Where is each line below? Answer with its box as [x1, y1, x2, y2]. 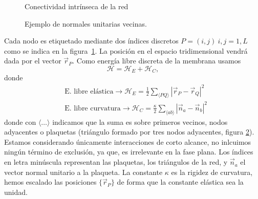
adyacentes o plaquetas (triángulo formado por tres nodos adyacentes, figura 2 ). [4, 126, 254, 137]
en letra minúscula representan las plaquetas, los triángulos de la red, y [4, 157, 228, 167]
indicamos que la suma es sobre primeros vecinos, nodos [52, 116, 228, 127]
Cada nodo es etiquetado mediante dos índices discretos [4, 35, 179, 46]
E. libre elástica [64, 87, 114, 95]
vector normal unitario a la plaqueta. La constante [4, 166, 163, 177]
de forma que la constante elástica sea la [117, 176, 244, 187]
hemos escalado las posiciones [4, 176, 97, 187]
